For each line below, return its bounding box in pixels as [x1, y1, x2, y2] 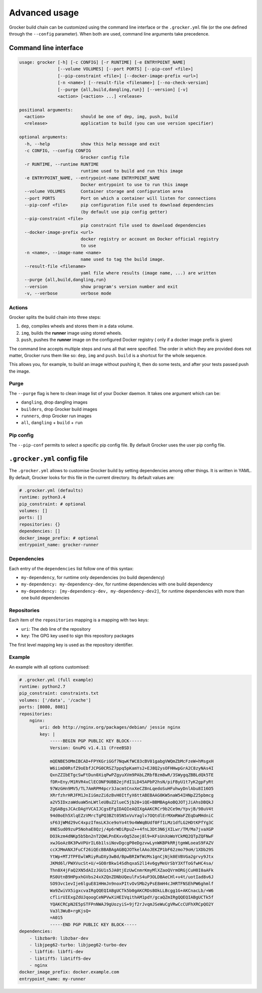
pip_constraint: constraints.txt [19, 690, 99, 696]
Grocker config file [80, 154, 130, 160]
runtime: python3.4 [19, 495, 65, 500]
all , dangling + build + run [21, 420, 83, 426]
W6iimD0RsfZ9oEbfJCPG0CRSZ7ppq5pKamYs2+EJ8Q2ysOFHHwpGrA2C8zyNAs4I [49, 765, 214, 771]
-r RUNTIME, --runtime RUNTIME [24, 161, 99, 167]
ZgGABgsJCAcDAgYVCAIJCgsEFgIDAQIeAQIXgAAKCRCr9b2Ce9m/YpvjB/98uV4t [49, 806, 214, 812]
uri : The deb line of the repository [21, 626, 91, 632]
